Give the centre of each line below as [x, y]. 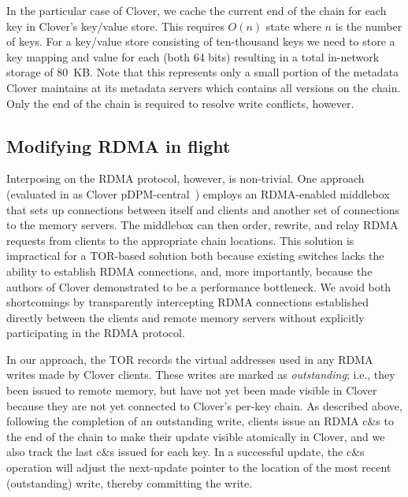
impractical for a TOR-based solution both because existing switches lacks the [195, 256]
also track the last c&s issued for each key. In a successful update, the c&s [185, 452]
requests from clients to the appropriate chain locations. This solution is [180, 240]
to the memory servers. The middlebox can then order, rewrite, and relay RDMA [202, 225]
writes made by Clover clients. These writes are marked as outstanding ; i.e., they [201, 375]
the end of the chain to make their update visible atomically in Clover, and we [196, 436]
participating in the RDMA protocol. [96, 333]
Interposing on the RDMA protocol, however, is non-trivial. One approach [185, 178]
